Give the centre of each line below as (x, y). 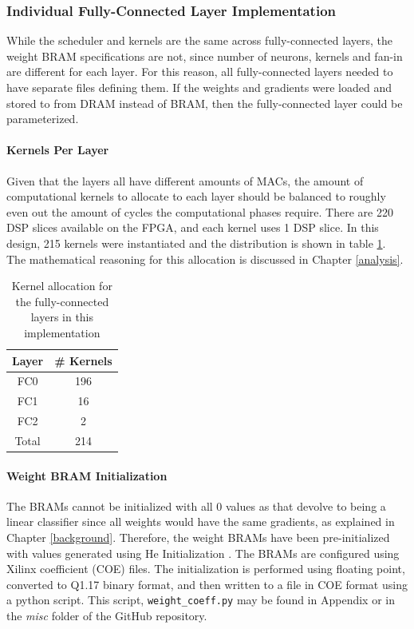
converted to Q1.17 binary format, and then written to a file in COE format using (207, 584)
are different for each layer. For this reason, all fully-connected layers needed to (200, 72)
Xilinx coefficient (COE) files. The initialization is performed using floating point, (206, 569)
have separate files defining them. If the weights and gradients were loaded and (199, 87)
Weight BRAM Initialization (87, 475)
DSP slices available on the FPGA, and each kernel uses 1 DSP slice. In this (193, 227)
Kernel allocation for (62, 286)
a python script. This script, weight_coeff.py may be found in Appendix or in (201, 600)
